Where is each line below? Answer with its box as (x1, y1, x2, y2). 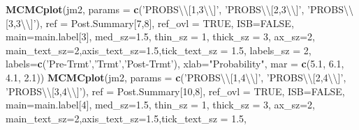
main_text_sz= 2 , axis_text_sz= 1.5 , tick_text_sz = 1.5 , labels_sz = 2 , (6, 42, 312, 57)
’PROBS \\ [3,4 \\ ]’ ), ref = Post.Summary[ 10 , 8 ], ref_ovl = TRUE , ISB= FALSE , (6, 83, 345, 98)
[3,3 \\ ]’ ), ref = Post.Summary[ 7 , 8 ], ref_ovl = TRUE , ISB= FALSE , (6, 15, 294, 30)
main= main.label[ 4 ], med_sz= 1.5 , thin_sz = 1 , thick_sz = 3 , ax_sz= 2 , (6, 97, 315, 112)
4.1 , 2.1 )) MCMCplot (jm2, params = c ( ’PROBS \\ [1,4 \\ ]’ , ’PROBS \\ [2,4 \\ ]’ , (6, 70, 346, 84)
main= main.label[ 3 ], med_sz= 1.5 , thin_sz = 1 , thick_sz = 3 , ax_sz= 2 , (6, 29, 315, 44)
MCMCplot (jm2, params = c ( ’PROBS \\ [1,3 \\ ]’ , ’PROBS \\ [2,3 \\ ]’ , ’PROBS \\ (6, 2, 353, 16)
